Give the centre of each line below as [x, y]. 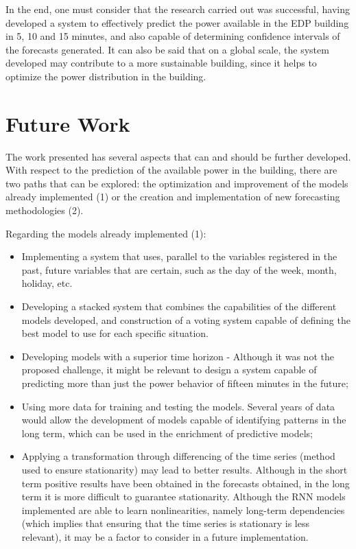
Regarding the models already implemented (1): [106, 233]
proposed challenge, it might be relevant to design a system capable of [169, 370]
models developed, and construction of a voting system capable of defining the [186, 319]
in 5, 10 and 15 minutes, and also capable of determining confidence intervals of [173, 36]
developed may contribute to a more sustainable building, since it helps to [161, 63]
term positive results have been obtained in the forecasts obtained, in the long [186, 483]
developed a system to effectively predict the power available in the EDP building [177, 22]
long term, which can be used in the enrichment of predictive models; [167, 433]
